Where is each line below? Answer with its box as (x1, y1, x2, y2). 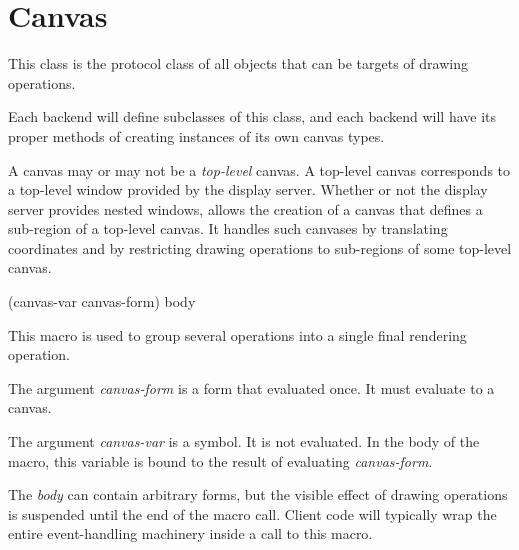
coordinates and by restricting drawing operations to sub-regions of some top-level (8, 237, 512, 258)
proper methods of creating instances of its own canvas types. (8, 125, 385, 146)
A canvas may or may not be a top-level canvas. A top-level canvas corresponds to (8, 159, 511, 180)
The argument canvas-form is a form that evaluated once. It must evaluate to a (8, 377, 495, 398)
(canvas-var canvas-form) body (8, 291, 196, 312)
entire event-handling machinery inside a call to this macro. (8, 523, 373, 544)
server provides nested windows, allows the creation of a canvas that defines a (8, 198, 483, 219)
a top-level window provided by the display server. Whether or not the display (8, 179, 488, 200)
